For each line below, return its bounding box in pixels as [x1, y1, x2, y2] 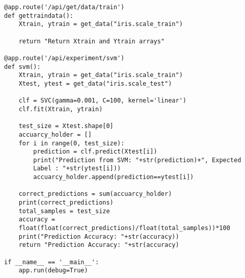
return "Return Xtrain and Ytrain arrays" [18, 37, 165, 45]
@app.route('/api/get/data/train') [4, 4, 125, 11]
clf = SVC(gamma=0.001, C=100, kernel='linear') [18, 97, 186, 105]
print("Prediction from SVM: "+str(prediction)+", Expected [33, 156, 241, 164]
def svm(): [4, 63, 41, 70]
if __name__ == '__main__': [4, 258, 99, 266]
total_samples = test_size [18, 207, 110, 215]
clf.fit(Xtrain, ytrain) [18, 105, 103, 113]
